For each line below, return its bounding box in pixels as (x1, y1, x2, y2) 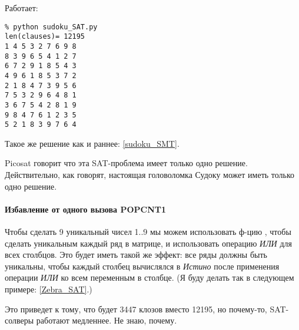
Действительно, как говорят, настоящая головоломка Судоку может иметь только (5, 169, 295, 180)
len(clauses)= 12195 (5, 32, 85, 41)
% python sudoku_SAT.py (5, 22, 98, 31)
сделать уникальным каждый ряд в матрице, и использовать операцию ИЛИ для (5, 237, 292, 249)
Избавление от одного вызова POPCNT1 (5, 203, 167, 215)
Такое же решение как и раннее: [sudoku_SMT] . (5, 137, 180, 149)
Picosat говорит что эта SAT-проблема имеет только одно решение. (5, 157, 248, 169)
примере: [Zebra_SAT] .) (5, 282, 92, 295)
